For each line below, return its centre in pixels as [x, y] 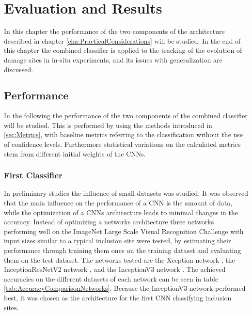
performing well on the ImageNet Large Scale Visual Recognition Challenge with [124, 231]
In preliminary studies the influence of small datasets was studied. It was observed [126, 193]
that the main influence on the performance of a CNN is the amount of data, [118, 203]
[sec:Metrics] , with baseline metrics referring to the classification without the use [124, 134]
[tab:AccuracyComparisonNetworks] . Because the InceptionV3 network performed [125, 288]
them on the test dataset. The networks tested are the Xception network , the [119, 259]
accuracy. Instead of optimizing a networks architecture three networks [109, 222]
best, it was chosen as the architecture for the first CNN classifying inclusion [118, 298]
